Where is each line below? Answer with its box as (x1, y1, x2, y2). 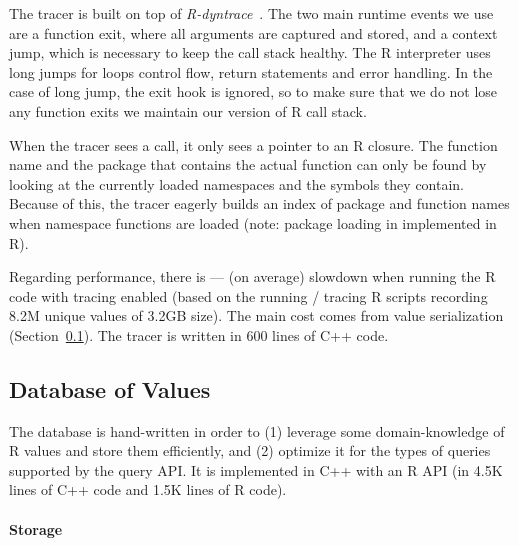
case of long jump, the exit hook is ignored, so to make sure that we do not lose (9, 81, 498, 102)
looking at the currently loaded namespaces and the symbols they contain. (9, 173, 464, 194)
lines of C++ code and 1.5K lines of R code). (9, 479, 287, 500)
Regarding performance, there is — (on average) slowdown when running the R (9, 266, 496, 287)
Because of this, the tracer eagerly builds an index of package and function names (9, 193, 510, 214)
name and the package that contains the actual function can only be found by (9, 154, 487, 175)
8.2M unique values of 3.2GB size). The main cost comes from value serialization (9, 305, 504, 326)
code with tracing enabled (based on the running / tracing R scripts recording (9, 285, 488, 306)
